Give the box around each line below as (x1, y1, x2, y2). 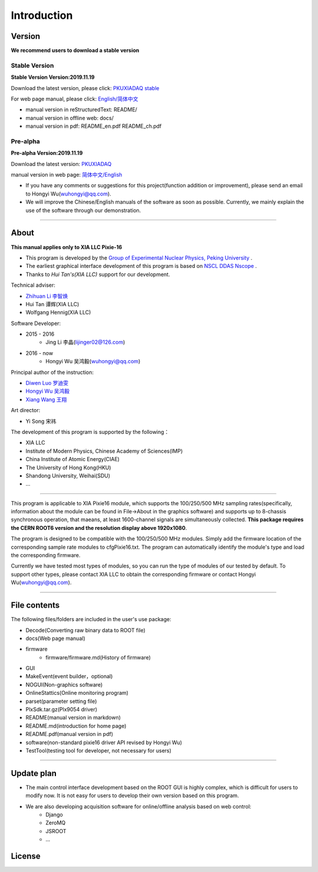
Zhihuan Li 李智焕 (25, 292, 68, 300)
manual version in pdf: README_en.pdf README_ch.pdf (25, 122, 162, 130)
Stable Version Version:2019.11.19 (11, 74, 95, 81)
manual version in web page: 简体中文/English (11, 171, 122, 178)
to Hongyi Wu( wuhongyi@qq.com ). (25, 190, 111, 197)
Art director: (11, 407, 41, 414)
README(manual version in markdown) (25, 714, 121, 721)
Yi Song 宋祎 (25, 417, 57, 425)
